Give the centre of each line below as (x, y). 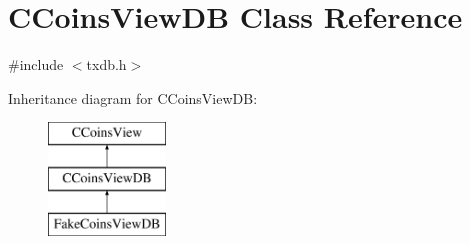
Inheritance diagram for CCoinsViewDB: (133, 97)
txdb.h (106, 64)
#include (36, 64)
